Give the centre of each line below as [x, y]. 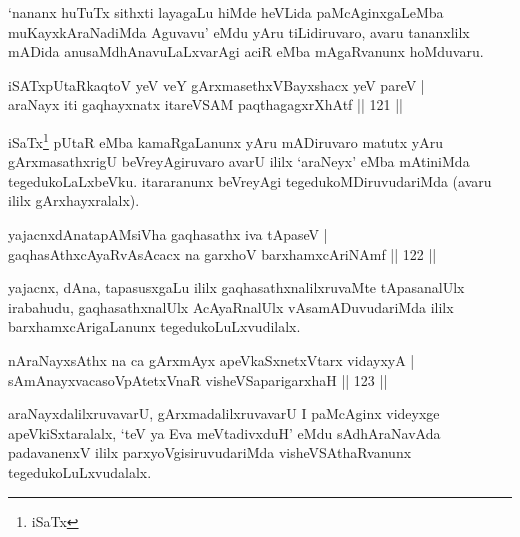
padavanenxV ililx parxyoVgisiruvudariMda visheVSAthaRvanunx [210, 452]
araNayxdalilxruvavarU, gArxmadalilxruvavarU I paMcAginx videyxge [224, 413]
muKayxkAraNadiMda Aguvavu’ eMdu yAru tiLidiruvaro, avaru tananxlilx [239, 31]
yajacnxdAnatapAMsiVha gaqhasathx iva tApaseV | [168, 234]
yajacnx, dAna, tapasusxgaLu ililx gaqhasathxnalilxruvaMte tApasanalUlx [236, 287]
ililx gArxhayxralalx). [74, 200]
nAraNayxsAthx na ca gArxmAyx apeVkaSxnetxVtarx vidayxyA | [211, 359]
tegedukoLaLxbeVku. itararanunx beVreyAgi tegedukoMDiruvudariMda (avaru [250, 180]
